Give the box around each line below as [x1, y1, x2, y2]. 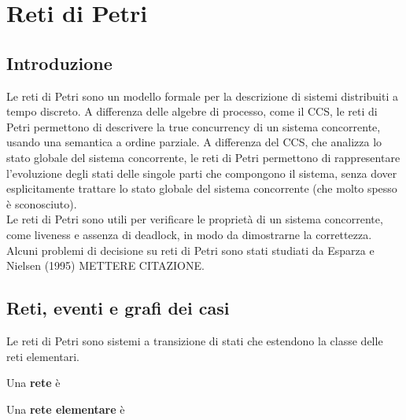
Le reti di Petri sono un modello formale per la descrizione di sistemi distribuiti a [6, 87, 399, 104]
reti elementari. [6, 348, 80, 364]
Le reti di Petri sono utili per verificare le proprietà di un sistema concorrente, [6, 211, 383, 227]
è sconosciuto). [6, 195, 77, 212]
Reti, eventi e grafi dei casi [6, 296, 230, 320]
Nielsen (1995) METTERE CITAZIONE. [6, 257, 205, 274]
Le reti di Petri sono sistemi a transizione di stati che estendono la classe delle [6, 332, 383, 348]
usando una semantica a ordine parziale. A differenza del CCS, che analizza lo [6, 134, 382, 150]
